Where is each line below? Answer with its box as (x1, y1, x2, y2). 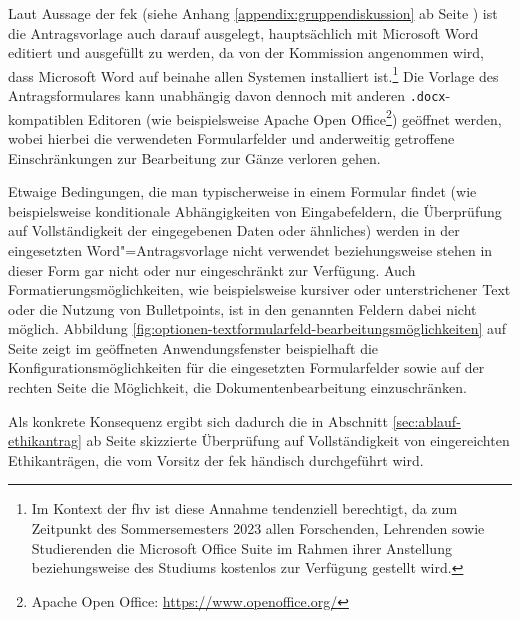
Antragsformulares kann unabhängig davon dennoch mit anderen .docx (8, 85, 446, 106)
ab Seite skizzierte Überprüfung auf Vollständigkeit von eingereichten (86, 430, 510, 451)
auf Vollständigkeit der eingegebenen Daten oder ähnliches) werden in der (8, 220, 460, 241)
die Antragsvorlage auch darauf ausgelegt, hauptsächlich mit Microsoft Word (8, 22, 479, 43)
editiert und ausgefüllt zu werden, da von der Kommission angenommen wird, (8, 42, 485, 63)
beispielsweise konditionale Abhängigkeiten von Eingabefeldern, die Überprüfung (8, 200, 502, 221)
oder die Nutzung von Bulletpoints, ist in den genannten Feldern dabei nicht (8, 298, 477, 319)
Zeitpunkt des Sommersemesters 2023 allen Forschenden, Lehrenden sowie (31, 518, 485, 539)
